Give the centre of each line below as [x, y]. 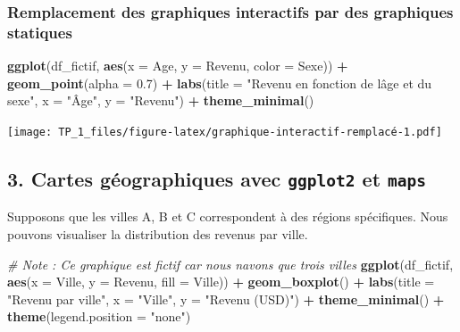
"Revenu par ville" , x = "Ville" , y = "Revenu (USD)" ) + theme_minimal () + [226, 299]
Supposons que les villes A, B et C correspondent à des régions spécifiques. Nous [228, 216]
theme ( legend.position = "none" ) [99, 316]
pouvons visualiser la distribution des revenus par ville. [158, 233]
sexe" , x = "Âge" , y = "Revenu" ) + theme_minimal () [161, 100]
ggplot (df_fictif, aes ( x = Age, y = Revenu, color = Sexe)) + [178, 66]
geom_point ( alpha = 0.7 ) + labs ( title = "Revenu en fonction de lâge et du [220, 83]
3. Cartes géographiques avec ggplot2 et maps [217, 178]
